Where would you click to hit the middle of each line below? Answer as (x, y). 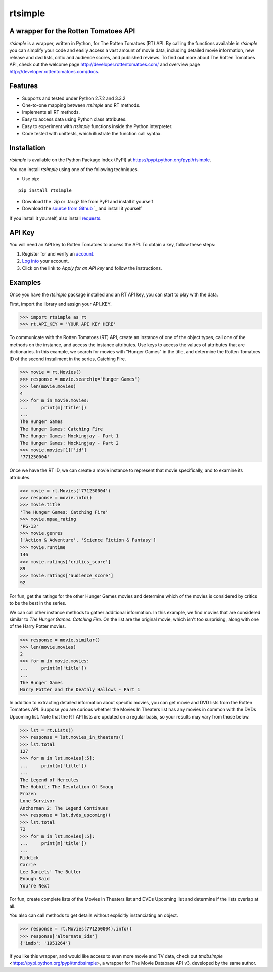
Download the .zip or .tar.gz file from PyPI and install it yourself (88, 201)
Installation (27, 148)
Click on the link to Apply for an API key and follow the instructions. (92, 268)
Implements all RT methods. (51, 112)
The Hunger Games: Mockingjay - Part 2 (69, 443)
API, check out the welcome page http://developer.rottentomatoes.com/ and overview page (105, 65)
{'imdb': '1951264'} (45, 943)
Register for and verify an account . (58, 254)
